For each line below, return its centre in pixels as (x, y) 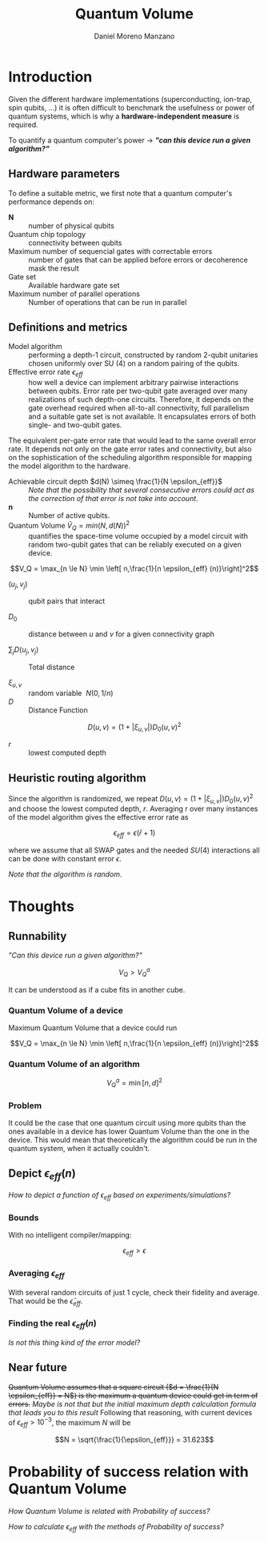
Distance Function (58, 710)
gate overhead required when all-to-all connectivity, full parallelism (139, 408)
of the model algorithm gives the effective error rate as (98, 817)
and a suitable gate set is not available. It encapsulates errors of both (142, 416)
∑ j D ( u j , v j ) (24, 651)
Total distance (52, 667)
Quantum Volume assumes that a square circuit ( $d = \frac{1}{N (114, 1386)
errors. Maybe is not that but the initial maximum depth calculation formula (132, 1404)
